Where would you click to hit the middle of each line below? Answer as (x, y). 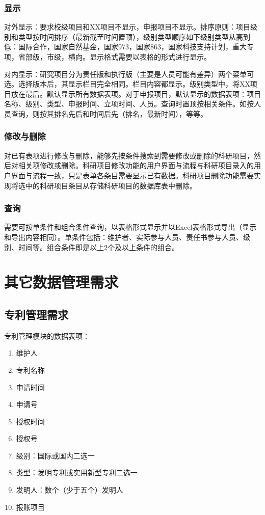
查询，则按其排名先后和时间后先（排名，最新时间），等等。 (109, 113)
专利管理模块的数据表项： (47, 335)
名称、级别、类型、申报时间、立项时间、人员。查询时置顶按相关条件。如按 (129, 104)
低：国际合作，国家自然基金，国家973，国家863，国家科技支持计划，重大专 (129, 47)
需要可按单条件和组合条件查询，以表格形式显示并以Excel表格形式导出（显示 (130, 227)
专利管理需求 (36, 314)
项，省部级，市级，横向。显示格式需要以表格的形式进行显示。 (108, 57)
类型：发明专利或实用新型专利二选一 (77, 472)
